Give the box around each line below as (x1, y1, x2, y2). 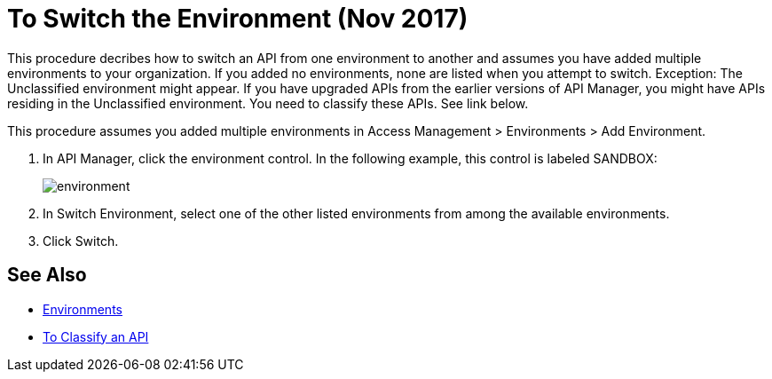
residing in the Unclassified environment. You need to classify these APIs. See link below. (7, 95, 529, 111)
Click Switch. (43, 233, 119, 249)
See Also (7, 264, 87, 287)
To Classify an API (43, 328, 149, 344)
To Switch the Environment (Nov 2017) (7, 4, 469, 34)
